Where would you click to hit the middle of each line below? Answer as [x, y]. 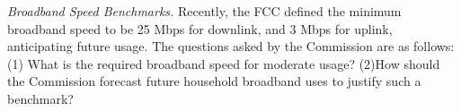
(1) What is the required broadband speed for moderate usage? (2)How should [224, 63]
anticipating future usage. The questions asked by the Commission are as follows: [231, 46]
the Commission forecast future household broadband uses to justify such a [214, 81]
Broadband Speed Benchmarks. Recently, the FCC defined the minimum [204, 11]
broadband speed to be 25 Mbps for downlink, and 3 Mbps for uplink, [200, 28]
